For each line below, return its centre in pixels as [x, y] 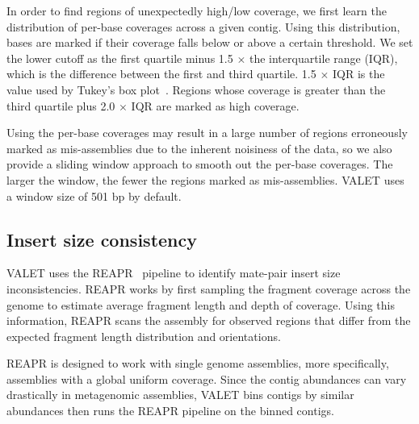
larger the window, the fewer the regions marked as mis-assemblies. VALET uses [205, 179]
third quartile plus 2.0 [61, 105]
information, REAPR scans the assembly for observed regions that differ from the [209, 320]
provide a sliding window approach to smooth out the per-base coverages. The [200, 164]
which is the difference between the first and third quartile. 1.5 [161, 74]
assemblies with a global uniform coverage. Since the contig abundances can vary [207, 378]
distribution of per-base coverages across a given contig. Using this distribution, [203, 26]
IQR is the [358, 74]
